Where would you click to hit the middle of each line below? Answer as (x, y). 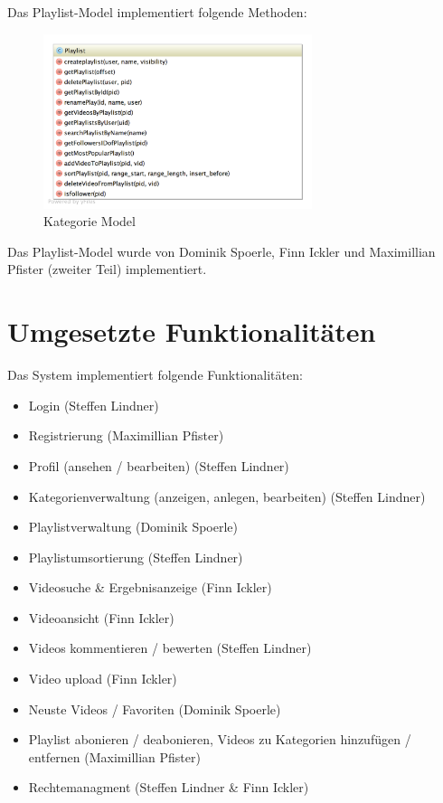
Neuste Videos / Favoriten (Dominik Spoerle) (155, 709)
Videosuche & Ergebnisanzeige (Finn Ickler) (150, 587)
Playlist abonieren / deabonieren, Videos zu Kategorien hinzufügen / (220, 739)
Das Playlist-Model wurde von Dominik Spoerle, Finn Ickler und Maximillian (221, 251)
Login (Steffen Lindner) (94, 405)
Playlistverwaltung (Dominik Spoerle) (133, 527)
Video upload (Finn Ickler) (103, 679)
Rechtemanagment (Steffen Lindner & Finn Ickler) (169, 787)
